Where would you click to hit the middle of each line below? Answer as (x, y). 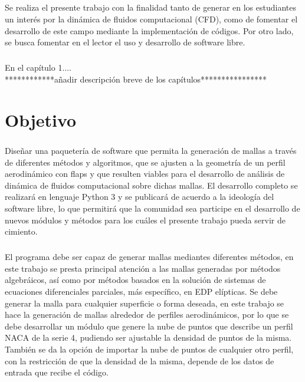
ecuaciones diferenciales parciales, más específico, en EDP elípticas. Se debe (141, 291)
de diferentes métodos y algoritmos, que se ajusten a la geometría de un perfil (145, 162)
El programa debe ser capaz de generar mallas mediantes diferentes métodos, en (149, 257)
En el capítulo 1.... (38, 67)
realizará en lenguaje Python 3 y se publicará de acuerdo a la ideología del (140, 197)
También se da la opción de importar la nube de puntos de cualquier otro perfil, (149, 349)
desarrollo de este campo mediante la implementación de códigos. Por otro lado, (149, 30)
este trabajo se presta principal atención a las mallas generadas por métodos (143, 268)
